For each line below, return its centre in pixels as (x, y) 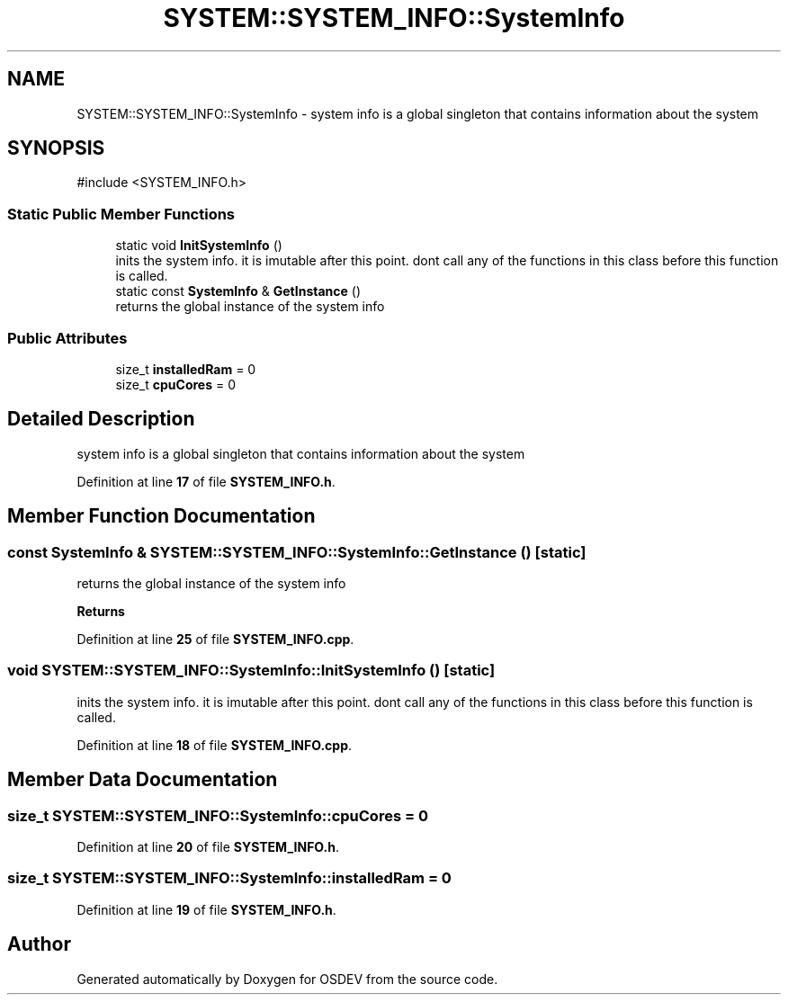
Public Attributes (67, 338)
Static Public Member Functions (121, 214)
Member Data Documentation (143, 780)
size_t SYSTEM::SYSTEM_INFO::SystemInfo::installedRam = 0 (229, 878)
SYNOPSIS (56, 148)
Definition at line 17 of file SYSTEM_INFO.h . (206, 481)
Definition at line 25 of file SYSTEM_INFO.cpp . (215, 639)
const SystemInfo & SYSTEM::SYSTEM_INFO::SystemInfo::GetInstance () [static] (297, 552)
